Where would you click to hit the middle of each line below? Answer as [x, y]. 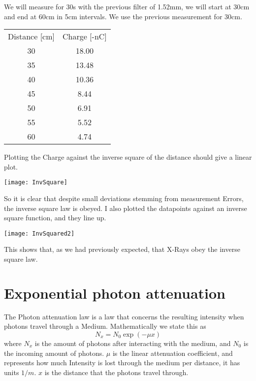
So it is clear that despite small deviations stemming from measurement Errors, [124, 198]
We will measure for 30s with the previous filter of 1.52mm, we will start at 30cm [127, 6]
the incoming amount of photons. [54, 353]
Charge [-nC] [84, 36]
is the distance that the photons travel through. [116, 372]
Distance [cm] [31, 36]
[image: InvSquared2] [39, 233]
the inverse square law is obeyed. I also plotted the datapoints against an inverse [126, 208]
